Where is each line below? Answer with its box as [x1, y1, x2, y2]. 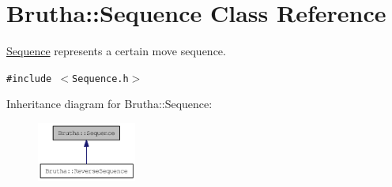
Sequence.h [72, 73, 129, 84]
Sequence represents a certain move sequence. [6, 43, 226, 59]
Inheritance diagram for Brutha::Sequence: [6, 95, 213, 112]
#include [6, 73, 52, 84]
